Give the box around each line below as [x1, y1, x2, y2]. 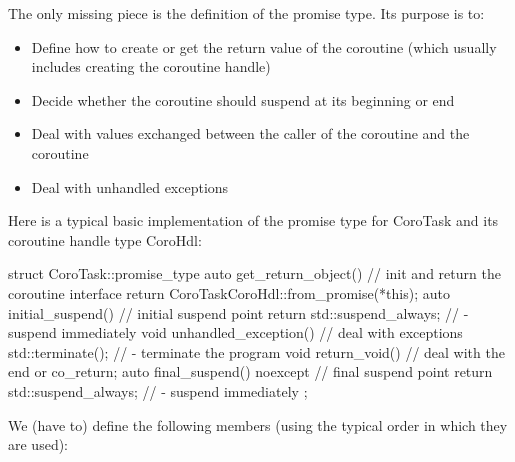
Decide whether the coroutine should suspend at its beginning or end [31, 89, 455, 110]
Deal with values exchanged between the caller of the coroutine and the [31, 123, 470, 144]
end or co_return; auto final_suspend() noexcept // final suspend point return [8, 361, 493, 382]
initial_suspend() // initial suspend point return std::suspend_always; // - [8, 302, 469, 323]
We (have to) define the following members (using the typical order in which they [8, 414, 508, 435]
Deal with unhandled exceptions [31, 176, 229, 197]
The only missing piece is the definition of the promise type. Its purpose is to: [8, 3, 485, 23]
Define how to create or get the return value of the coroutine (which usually [31, 36, 497, 57]
